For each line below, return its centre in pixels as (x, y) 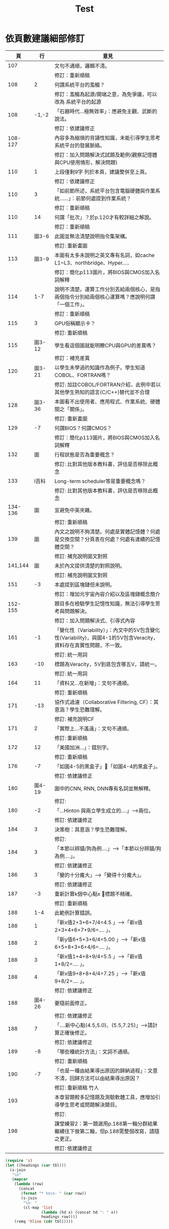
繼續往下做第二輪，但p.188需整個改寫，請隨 (107, 1131)
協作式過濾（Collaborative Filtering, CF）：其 (107, 702)
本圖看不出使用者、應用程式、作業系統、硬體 (107, 401)
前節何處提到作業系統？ (104, 198)
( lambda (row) (29, 1184)
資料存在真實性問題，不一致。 (90, 645)
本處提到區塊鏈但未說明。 (85, 585)
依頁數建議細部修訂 (45, 39)
